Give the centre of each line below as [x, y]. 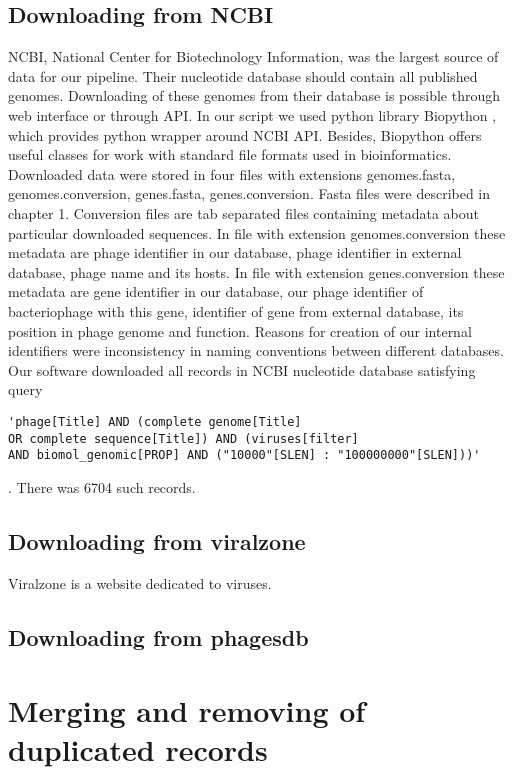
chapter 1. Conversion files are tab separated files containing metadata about [244, 212]
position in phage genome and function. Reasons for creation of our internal [240, 330]
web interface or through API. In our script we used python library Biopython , [252, 114]
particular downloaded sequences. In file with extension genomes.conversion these [257, 232]
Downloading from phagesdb [158, 636]
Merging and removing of [187, 710]
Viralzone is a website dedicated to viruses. [140, 582]
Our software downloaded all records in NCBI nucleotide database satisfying [242, 369]
